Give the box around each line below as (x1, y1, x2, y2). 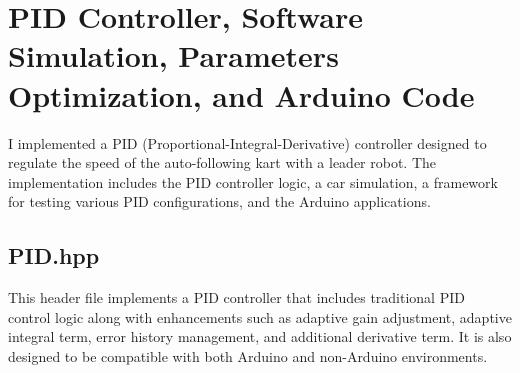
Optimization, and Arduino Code (8, 74, 475, 115)
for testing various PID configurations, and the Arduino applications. (8, 191, 431, 212)
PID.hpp (8, 240, 100, 271)
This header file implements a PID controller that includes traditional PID (8, 287, 465, 308)
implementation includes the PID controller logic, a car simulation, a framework (8, 171, 498, 192)
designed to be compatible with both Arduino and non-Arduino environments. (8, 345, 488, 366)
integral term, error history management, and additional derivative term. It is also (8, 326, 512, 347)
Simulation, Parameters (8, 35, 339, 76)
